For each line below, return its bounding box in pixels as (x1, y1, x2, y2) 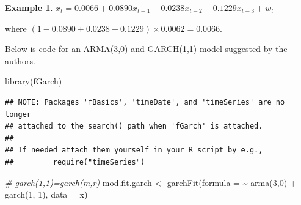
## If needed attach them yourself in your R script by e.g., (5, 146, 263, 155)
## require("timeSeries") (5, 157, 145, 166)
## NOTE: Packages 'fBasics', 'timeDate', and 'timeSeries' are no (5, 97, 285, 106)
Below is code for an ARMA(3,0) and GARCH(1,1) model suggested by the (5, 42, 288, 55)
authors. (5, 54, 35, 67)
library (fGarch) (5, 75, 62, 88)
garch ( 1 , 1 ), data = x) (5, 188, 88, 201)
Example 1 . (5, 1, 53, 13)
